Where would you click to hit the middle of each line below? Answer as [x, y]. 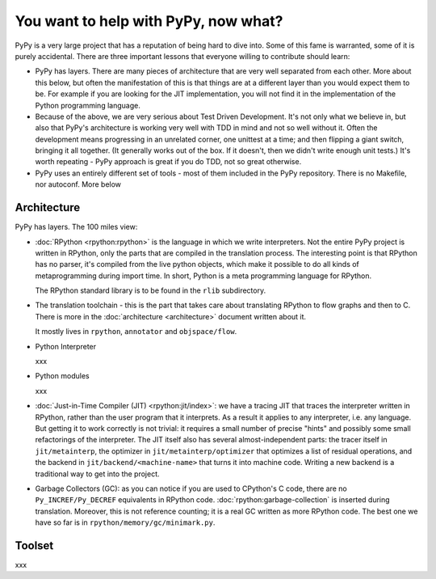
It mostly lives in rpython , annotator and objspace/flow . [136, 332]
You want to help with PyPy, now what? [149, 21]
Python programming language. [88, 105]
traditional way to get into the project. [98, 474]
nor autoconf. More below [78, 184]
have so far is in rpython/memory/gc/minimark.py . [125, 522]
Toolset [34, 545]
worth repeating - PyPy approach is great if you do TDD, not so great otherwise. [168, 162]
